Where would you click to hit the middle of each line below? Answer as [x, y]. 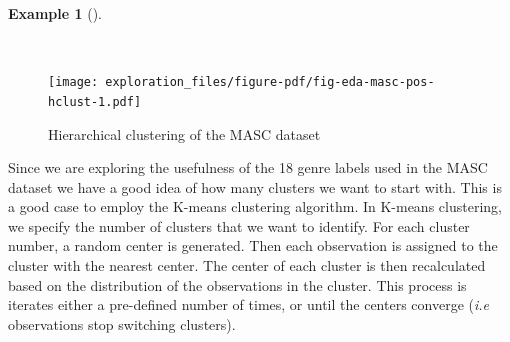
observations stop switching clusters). [122, 323]
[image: [73, 82]
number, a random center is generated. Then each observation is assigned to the [253, 245]
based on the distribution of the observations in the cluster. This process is [237, 284]
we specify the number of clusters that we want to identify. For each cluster [239, 225]
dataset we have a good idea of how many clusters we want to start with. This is [255, 186]
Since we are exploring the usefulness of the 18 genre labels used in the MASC [248, 167]
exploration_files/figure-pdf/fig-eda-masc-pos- [270, 82]
